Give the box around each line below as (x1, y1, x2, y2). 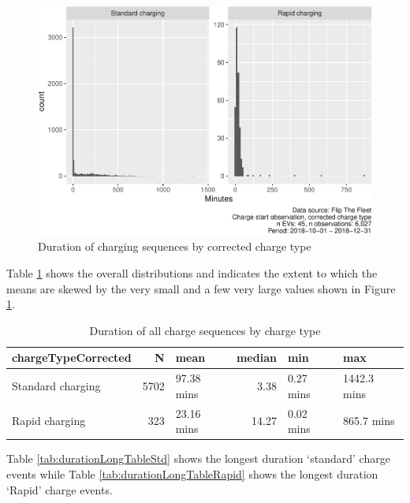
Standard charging (12, 378, 101, 393)
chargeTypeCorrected (12, 349, 132, 366)
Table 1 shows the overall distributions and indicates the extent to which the (6, 264, 378, 281)
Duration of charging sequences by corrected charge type (38, 238, 311, 255)
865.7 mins (343, 412, 395, 429)
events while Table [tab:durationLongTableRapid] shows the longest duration (6, 465, 378, 482)
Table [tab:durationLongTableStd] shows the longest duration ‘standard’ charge (6, 450, 390, 467)
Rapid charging (12, 412, 86, 429)
